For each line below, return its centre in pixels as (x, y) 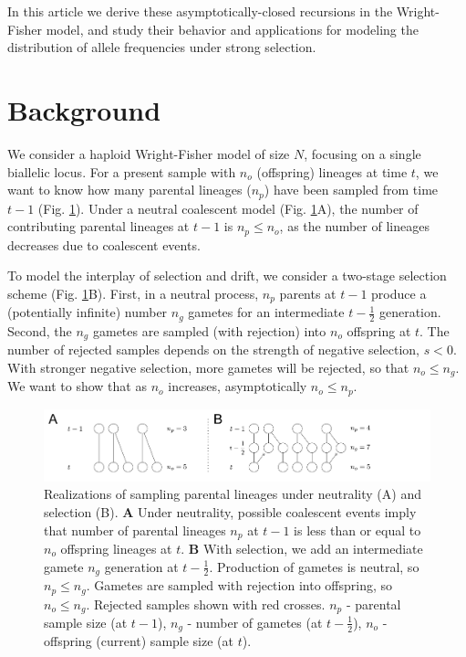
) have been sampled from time (351, 190)
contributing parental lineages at (98, 226)
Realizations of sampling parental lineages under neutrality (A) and (233, 494)
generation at (141, 566)
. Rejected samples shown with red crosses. (206, 604)
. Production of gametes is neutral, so (314, 566)
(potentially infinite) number (88, 312)
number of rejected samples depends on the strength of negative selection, (213, 350)
